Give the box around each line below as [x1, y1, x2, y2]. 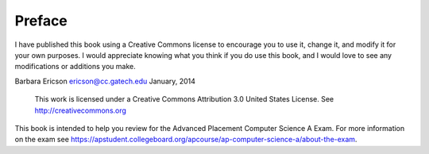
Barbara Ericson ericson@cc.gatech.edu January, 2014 [14, 76, 196, 86]
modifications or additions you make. [14, 62, 137, 71]
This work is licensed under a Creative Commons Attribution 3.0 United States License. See [34, 94, 334, 104]
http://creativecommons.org [34, 106, 127, 115]
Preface [14, 12, 68, 29]
